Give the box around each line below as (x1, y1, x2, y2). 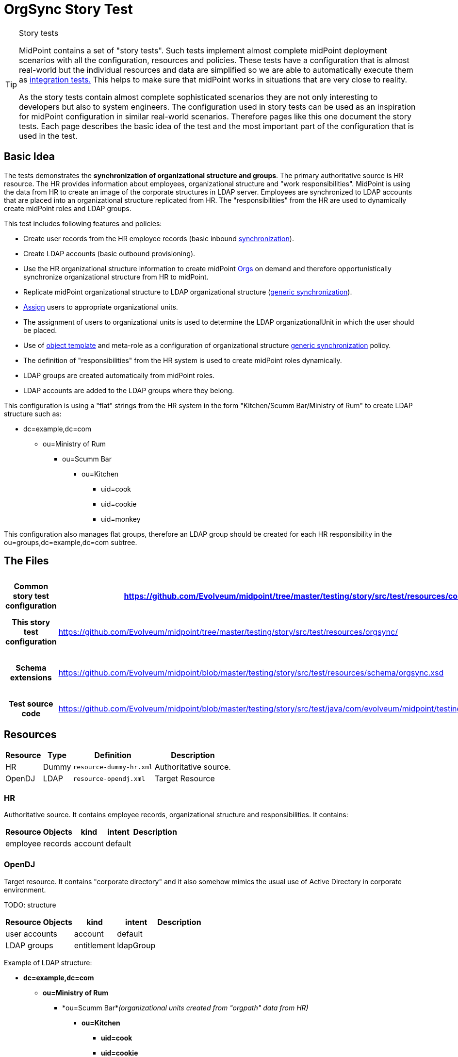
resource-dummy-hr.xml (73, 763, 153, 771)
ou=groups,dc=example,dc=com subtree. (4, 538, 137, 546)
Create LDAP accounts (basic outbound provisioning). (23, 249, 196, 258)
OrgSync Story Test (4, 1, 133, 17)
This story (12, 617, 50, 628)
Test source (9, 699, 53, 709)
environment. (4, 885, 46, 894)
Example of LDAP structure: (4, 958, 92, 967)
